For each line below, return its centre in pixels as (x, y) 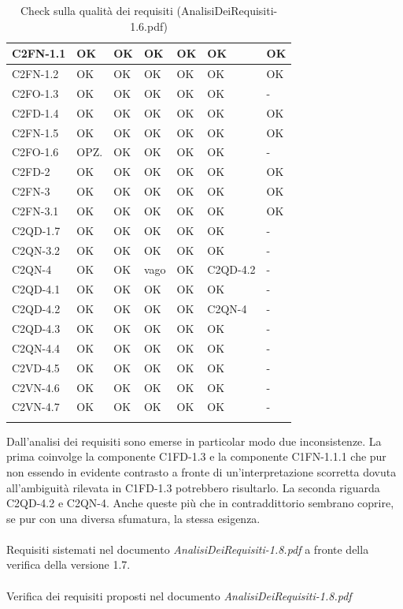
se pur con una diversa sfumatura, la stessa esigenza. (133, 518)
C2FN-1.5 (35, 132)
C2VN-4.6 (36, 387)
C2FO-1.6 (35, 152)
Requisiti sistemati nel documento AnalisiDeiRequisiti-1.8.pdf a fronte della (188, 549)
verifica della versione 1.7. (68, 564)
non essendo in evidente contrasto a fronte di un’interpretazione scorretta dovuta (201, 471)
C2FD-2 (31, 172)
